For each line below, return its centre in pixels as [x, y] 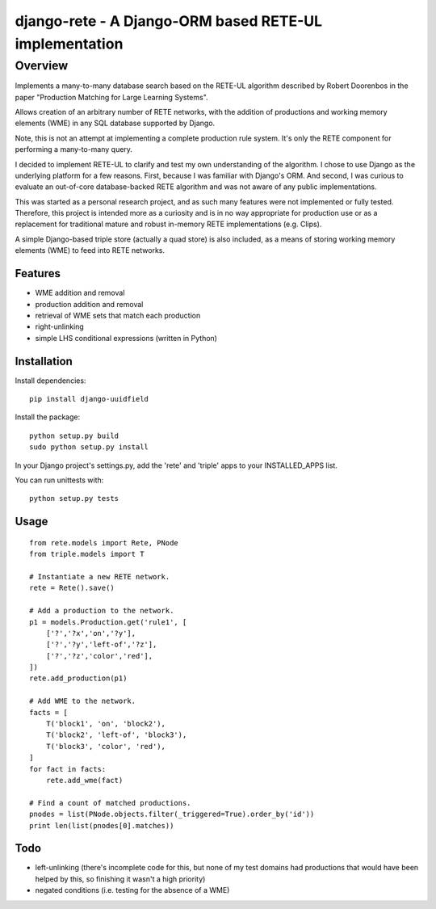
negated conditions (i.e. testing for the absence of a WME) [132, 890]
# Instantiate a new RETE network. [100, 577]
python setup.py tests [74, 499]
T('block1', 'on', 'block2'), [105, 724]
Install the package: [48, 417]
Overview [42, 65]
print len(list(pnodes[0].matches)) [102, 825]
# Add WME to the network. [83, 701]
